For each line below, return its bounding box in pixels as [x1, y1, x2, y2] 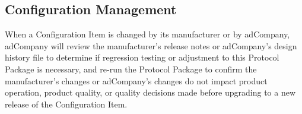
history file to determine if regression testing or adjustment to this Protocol [5, 51, 279, 64]
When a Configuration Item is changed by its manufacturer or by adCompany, [5, 28, 290, 40]
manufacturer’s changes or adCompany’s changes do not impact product [5, 74, 268, 87]
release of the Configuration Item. [5, 97, 128, 110]
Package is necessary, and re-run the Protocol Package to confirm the [5, 62, 257, 75]
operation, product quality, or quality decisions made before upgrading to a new [5, 86, 296, 99]
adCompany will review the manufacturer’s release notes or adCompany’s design [5, 39, 297, 52]
